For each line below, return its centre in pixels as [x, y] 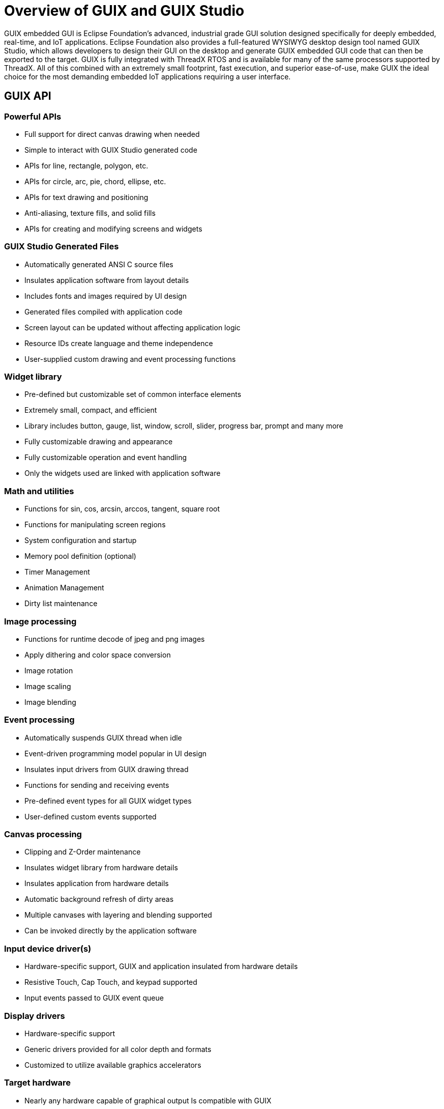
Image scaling [48, 686]
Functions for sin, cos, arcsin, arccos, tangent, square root [122, 509]
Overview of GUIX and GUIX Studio [124, 11]
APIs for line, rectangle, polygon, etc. [86, 165]
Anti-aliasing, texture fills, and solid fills [90, 213]
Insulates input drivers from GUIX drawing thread [107, 769]
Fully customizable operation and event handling [106, 458]
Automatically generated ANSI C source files [99, 264]
